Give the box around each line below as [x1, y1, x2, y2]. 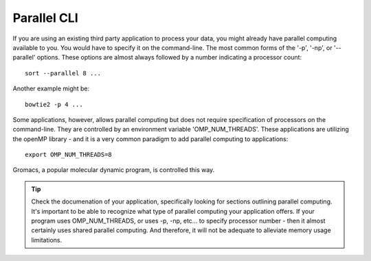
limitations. [31, 236, 63, 244]
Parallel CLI [12, 10, 78, 25]
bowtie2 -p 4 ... [25, 100, 83, 108]
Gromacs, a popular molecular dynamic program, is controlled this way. [12, 166, 215, 174]
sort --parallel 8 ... [25, 69, 102, 77]
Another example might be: [12, 84, 90, 92]
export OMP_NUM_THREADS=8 [25, 151, 113, 159]
